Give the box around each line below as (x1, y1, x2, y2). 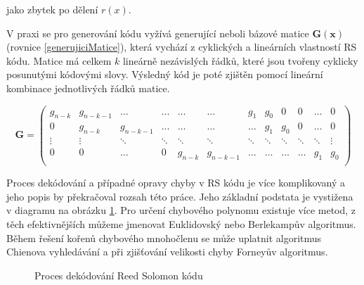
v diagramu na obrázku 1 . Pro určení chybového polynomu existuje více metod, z (6, 203, 356, 217)
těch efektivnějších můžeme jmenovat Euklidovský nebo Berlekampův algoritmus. (6, 216, 356, 231)
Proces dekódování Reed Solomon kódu (34, 267, 203, 282)
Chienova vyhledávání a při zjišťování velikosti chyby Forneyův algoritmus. (6, 244, 328, 259)
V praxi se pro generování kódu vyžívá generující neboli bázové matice (6, 25, 309, 40)
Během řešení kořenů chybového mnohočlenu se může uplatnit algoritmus (6, 230, 322, 245)
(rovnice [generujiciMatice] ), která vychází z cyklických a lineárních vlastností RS (6, 39, 357, 54)
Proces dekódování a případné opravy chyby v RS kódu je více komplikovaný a (6, 175, 346, 190)
